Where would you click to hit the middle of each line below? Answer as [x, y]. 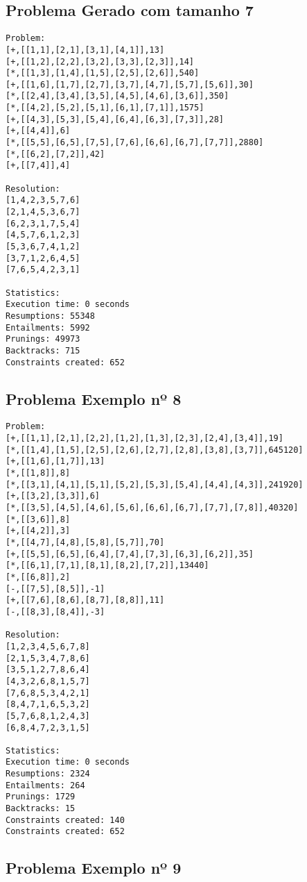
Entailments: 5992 [48, 327]
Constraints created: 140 [65, 820]
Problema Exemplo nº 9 [94, 868]
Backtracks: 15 [41, 809]
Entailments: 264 [45, 785]
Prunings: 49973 [43, 339]
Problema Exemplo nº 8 [94, 398]
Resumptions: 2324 [48, 774]
